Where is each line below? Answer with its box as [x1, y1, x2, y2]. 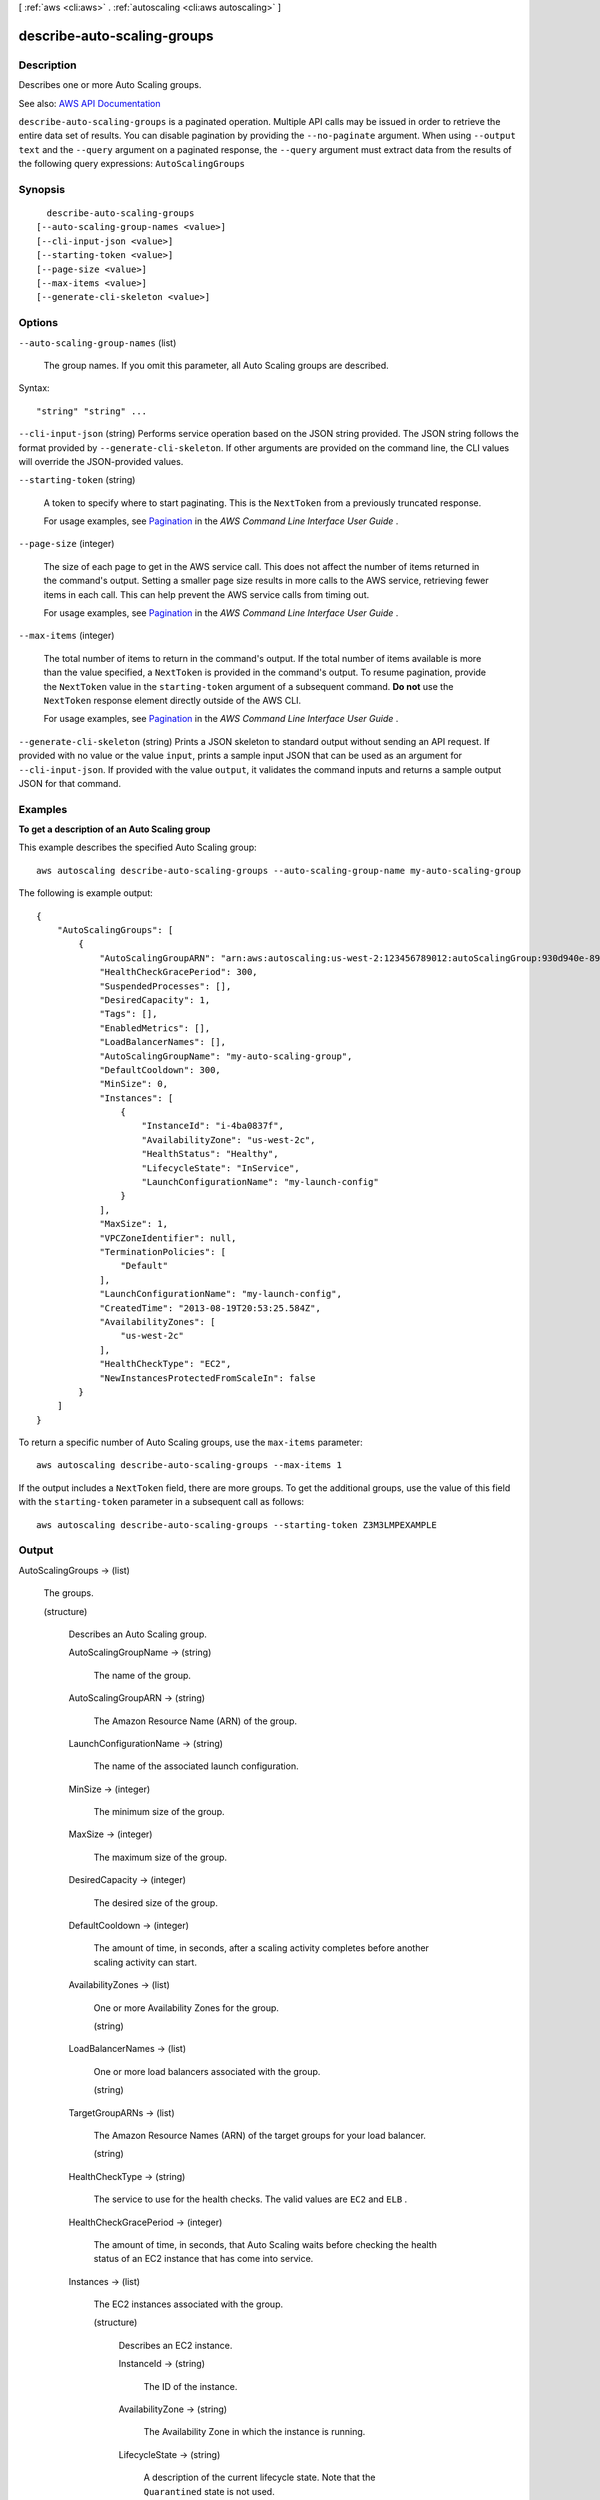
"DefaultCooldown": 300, [99, 1064, 222, 1075]
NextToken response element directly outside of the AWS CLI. [43, 694, 302, 706]
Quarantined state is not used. [143, 2485, 275, 2497]
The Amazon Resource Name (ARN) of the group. [93, 1715, 298, 1727]
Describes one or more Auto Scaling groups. [18, 79, 202, 91]
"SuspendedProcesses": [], [99, 980, 232, 992]
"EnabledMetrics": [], [99, 1022, 211, 1034]
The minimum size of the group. [93, 1806, 225, 1818]
